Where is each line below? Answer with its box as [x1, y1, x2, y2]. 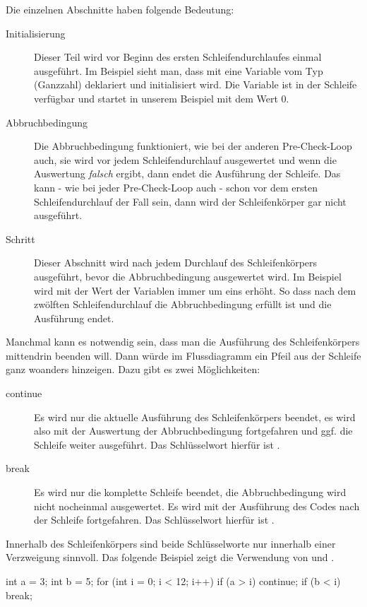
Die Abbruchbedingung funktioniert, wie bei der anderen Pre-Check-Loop [34, 139, 352, 153]
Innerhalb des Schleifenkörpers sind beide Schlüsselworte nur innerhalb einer [6, 536, 336, 550]
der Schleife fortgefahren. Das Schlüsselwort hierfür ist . [34, 512, 275, 527]
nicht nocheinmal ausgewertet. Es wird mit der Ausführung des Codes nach [34, 498, 360, 513]
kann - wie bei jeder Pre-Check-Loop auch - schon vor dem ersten [34, 179, 318, 194]
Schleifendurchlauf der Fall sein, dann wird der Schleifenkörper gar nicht [34, 194, 347, 208]
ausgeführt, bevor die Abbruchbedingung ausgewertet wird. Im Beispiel [34, 269, 342, 283]
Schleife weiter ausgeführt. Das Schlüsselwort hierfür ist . [34, 437, 280, 452]
